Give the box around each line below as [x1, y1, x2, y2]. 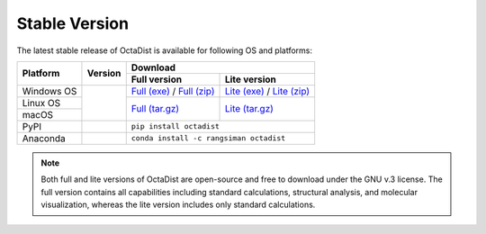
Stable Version [16, 13, 130, 33]
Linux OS [22, 96, 61, 109]
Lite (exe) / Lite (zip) [224, 85, 310, 97]
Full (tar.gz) [130, 103, 180, 115]
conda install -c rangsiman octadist [130, 133, 286, 143]
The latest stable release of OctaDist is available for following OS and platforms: [16, 45, 313, 56]
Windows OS [22, 85, 77, 97]
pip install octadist [130, 121, 220, 131]
